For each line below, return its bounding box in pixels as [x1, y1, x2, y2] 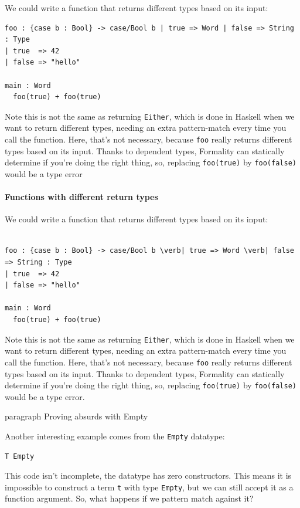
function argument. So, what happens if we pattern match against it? [5, 492, 254, 504]
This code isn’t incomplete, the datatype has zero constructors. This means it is [5, 469, 292, 482]
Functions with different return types [5, 191, 158, 203]
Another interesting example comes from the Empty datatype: [5, 429, 225, 442]
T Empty [5, 452, 35, 460]
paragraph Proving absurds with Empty [5, 410, 148, 422]
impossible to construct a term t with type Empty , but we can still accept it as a [5, 480, 294, 493]
